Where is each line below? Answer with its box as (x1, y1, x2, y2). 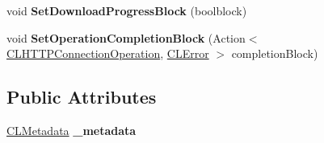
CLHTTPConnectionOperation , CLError (6, 45, 209, 62)
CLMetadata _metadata (6, 121, 137, 138)
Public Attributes (6, 84, 157, 109)
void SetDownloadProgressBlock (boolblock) (6, 2, 247, 18)
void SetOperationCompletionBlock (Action (6, 29, 246, 46)
